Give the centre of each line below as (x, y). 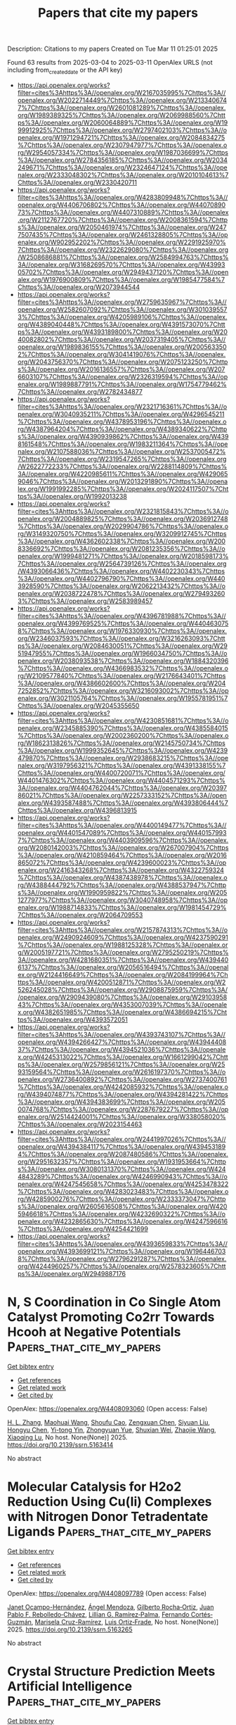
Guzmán (19, 1622)
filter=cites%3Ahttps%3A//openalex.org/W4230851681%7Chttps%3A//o (123, 720)
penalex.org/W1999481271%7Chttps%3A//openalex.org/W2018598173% (123, 556)
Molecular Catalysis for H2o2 (94, 1487)
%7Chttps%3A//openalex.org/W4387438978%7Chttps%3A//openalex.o (122, 877)
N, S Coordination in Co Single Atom (114, 1302)
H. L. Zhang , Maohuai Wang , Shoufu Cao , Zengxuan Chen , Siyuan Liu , (109, 1422)
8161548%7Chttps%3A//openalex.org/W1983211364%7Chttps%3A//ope (123, 444)
